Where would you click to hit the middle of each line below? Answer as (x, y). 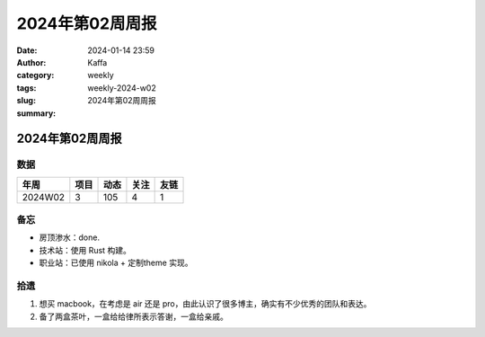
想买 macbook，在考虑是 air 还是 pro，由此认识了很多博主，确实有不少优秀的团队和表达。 (205, 304)
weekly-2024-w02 (122, 88)
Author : (31, 62)
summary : (36, 113)
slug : (26, 101)
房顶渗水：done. (70, 237)
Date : (27, 50)
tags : (26, 88)
